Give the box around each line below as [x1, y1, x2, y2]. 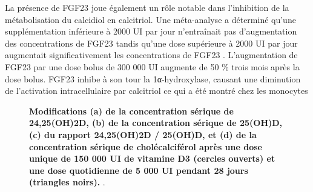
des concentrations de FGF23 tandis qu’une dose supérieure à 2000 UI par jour [5, 36, 298, 49]
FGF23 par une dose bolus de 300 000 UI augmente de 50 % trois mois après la [5, 60, 300, 73]
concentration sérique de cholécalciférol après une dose [29, 140, 262, 153]
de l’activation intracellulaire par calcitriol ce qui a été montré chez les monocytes [5, 84, 308, 97]
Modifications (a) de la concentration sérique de [29, 104, 234, 117]
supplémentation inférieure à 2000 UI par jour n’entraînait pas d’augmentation [5, 25, 297, 38]
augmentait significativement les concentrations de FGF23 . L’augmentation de [5, 48, 298, 61]
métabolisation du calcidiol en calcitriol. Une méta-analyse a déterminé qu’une [5, 13, 296, 25]
